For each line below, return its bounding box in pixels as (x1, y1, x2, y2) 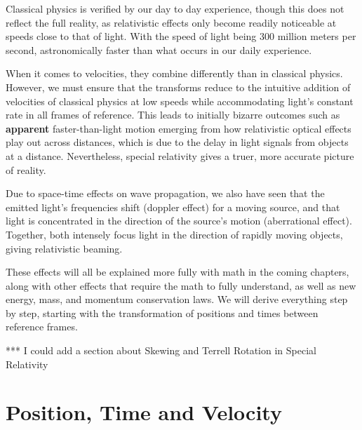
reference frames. (6, 319, 78, 334)
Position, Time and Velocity (6, 398, 282, 426)
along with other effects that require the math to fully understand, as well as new (6, 278, 356, 293)
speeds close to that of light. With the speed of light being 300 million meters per (6, 29, 356, 43)
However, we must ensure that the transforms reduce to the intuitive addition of (6, 79, 351, 94)
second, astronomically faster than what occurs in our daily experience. (6, 42, 312, 57)
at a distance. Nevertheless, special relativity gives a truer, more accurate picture (6, 148, 354, 163)
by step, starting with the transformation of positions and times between (6, 305, 319, 320)
